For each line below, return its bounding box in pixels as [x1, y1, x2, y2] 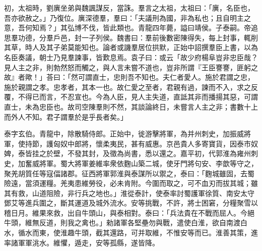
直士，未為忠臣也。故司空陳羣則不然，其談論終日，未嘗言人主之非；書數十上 [4, 101, 258, 112]
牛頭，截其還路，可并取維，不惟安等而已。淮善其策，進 [74, 227, 258, 238]
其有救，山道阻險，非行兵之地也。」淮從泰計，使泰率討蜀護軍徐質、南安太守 [4, 187, 254, 198]
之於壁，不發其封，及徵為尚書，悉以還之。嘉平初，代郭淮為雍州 [39, 148, 251, 159]
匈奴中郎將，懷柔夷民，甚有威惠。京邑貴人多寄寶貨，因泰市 [53, 138, 251, 148]
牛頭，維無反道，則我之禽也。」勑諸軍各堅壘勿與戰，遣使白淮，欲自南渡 [4, 217, 240, 228]
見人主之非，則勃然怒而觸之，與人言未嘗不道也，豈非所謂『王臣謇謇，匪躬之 [4, 62, 258, 72]
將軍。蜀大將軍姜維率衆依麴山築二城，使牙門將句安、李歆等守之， [39, 158, 258, 168]
